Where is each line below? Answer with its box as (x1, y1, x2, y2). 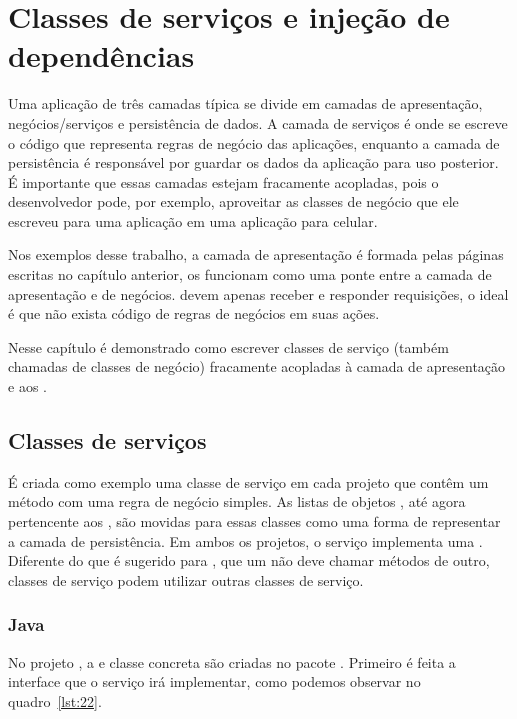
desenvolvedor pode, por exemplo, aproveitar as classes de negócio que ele (8, 191, 459, 212)
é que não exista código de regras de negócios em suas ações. (8, 303, 380, 324)
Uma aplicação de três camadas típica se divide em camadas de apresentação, (8, 93, 483, 114)
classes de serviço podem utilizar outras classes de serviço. (8, 569, 364, 590)
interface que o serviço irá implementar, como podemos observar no (8, 671, 421, 692)
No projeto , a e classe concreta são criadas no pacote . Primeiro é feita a (8, 651, 456, 672)
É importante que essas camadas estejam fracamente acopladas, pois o (8, 171, 439, 192)
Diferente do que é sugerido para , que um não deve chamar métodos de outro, (8, 550, 490, 571)
